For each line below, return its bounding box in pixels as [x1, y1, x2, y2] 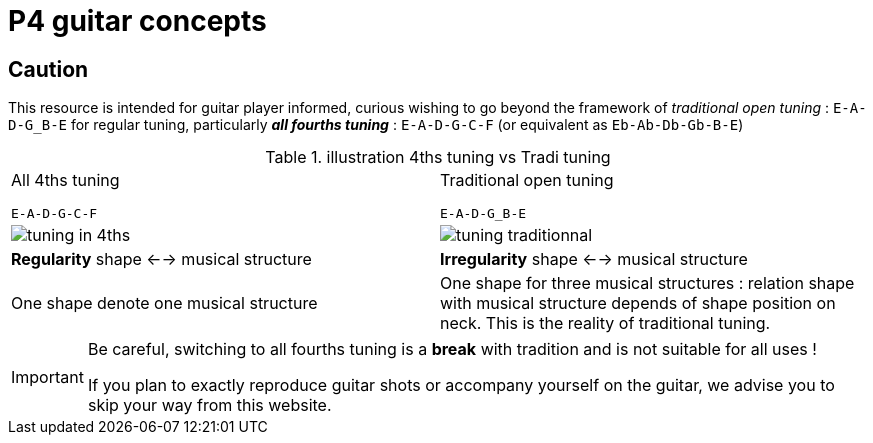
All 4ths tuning [11, 170, 120, 191]
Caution [8, 56, 89, 82]
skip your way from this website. [87, 395, 332, 416]
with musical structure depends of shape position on [440, 293, 836, 314]
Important [11, 367, 84, 388]
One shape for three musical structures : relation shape [440, 273, 855, 294]
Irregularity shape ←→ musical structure [440, 249, 748, 270]
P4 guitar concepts [8, 4, 267, 38]
